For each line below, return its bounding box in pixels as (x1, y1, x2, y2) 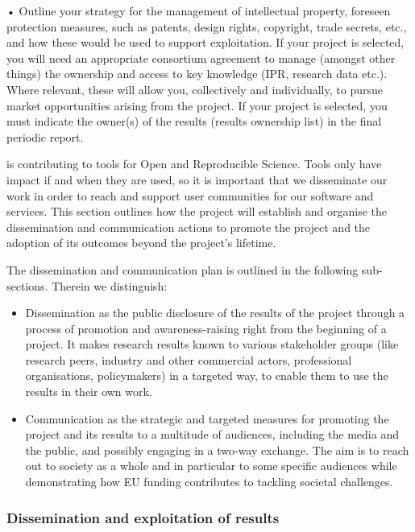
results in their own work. (25, 383, 152, 400)
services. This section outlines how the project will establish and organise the (6, 203, 388, 220)
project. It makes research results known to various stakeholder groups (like (25, 336, 399, 353)
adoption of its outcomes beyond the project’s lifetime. (6, 234, 276, 251)
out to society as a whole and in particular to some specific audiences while (25, 457, 397, 474)
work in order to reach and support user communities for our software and (6, 187, 374, 204)
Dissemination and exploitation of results (6, 507, 280, 527)
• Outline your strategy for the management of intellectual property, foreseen (6, 2, 391, 19)
